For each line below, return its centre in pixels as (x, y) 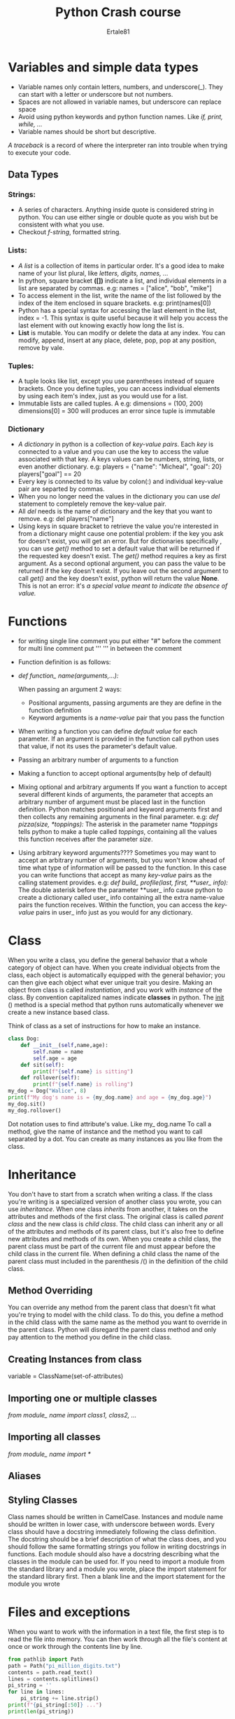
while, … (30, 124)
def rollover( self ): (50, 1078)
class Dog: (24, 1039)
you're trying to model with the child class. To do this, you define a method (116, 1315)
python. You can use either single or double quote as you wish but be (118, 217)
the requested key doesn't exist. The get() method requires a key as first (122, 556)
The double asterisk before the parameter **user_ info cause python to (120, 890)
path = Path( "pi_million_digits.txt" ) (64, 1666)
